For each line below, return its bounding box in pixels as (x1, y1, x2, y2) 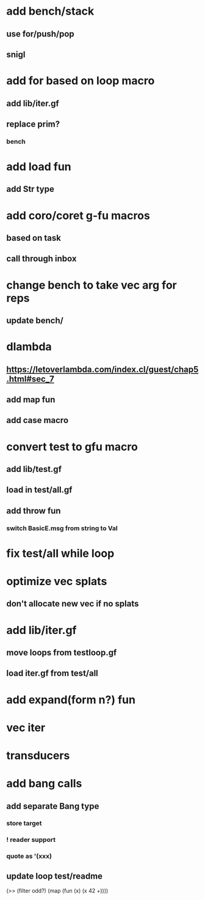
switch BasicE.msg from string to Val (6, 524, 118, 533)
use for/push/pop (6, 29, 74, 39)
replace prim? (6, 119, 60, 129)
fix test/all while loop (6, 546, 115, 560)
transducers (6, 748, 70, 762)
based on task (6, 233, 61, 243)
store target (6, 819, 42, 828)
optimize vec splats (6, 575, 107, 588)
